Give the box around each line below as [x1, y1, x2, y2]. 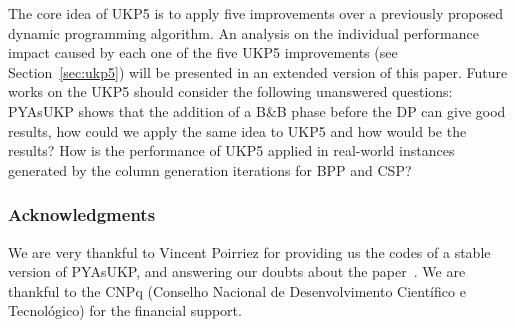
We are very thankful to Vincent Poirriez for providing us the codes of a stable [8, 241, 491, 262]
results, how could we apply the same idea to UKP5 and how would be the [8, 120, 467, 141]
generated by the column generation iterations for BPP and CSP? [8, 159, 412, 180]
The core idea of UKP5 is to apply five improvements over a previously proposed [8, 3, 503, 23]
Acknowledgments [8, 202, 156, 227]
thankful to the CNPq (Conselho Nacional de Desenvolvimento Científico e [8, 280, 466, 301]
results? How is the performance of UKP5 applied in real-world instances [8, 140, 455, 161]
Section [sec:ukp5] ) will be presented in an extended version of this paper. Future [8, 61, 508, 82]
